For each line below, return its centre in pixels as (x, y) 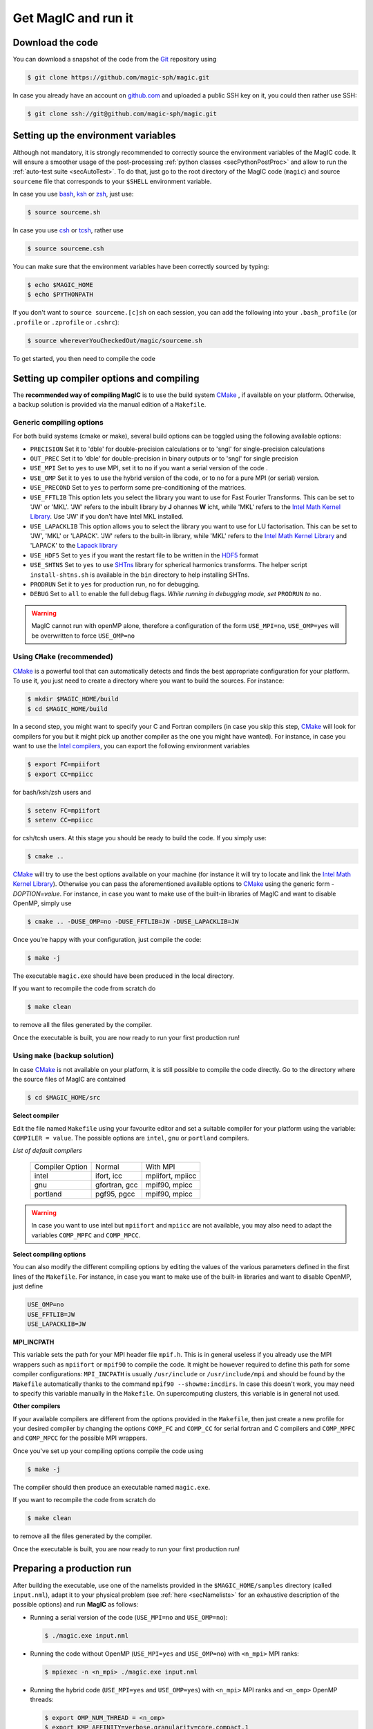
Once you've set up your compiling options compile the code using (108, 1451)
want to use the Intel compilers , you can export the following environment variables (131, 746)
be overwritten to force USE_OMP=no (83, 636)
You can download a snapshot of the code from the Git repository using (115, 59)
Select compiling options (49, 1255)
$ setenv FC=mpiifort (64, 810)
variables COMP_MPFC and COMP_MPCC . (86, 1235)
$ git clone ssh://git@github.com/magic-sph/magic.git (122, 114)
